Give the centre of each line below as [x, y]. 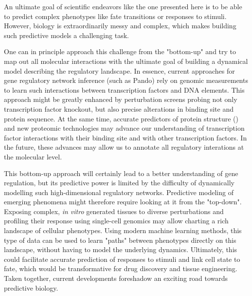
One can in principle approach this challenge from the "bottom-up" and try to [120, 51]
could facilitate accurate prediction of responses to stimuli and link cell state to [122, 259]
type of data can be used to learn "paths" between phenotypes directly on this [120, 240]
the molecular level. [33, 156]
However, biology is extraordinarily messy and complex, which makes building [120, 26]
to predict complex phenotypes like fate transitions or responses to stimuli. [115, 16]
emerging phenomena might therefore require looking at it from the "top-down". [123, 202]
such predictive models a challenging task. [66, 35]
